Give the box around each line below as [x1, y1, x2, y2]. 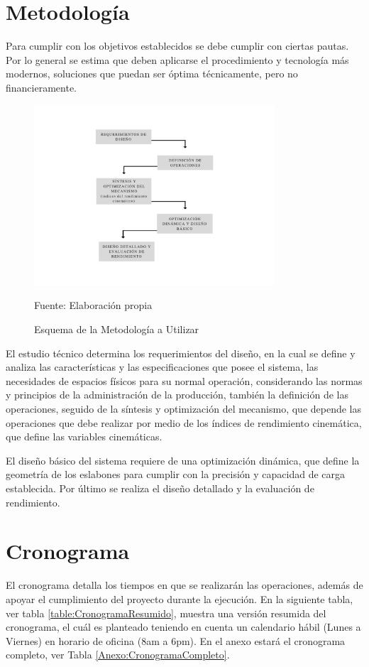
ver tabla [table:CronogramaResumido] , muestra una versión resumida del [6, 605, 326, 620]
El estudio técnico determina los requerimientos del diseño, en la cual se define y [6, 345, 356, 360]
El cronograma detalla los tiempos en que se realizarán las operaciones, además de [6, 577, 363, 592]
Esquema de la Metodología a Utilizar [34, 322, 199, 337]
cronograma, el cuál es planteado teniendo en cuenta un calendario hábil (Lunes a [6, 619, 361, 634]
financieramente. [6, 80, 77, 94]
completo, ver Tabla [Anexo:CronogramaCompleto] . [6, 647, 230, 662]
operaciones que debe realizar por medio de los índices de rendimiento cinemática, [6, 415, 362, 430]
